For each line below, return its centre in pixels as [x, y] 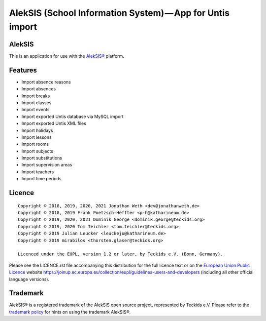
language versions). [29, 279]
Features [23, 70]
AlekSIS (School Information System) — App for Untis [119, 13]
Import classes [36, 102]
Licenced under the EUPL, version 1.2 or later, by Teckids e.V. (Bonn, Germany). [120, 254]
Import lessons [36, 137]
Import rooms [35, 144]
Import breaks [36, 96]
